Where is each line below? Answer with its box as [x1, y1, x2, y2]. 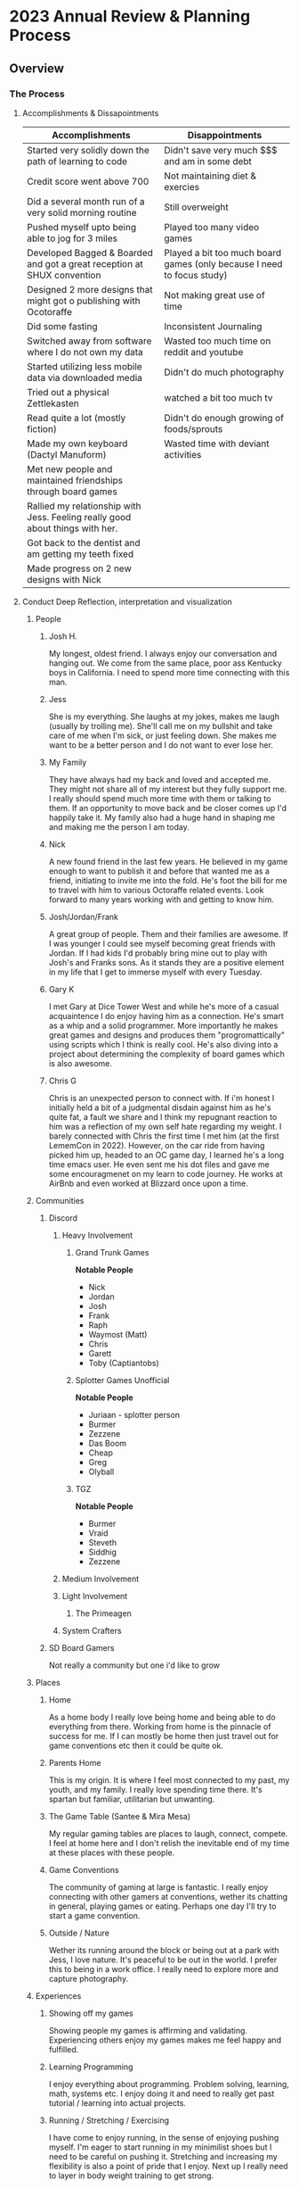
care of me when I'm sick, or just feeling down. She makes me [48, 730, 278, 741]
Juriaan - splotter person [88, 1409, 181, 1420]
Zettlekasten [26, 397, 79, 410]
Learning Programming [48, 2061, 133, 2072]
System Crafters [61, 1625, 122, 1636]
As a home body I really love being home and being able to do [48, 1711, 276, 1722]
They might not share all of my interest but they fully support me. [48, 783, 287, 794]
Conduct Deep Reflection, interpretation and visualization [21, 596, 233, 607]
